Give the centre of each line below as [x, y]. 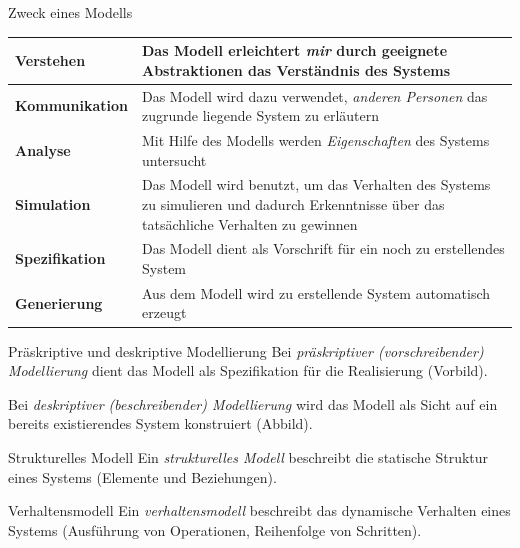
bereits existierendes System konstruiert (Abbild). [160, 423]
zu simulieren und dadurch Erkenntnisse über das [293, 204]
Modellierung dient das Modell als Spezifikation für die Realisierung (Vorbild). [248, 370]
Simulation [53, 204]
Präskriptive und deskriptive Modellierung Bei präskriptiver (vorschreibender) [246, 350]
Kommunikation [71, 105]
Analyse [43, 149]
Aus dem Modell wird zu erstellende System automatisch [316, 292]
